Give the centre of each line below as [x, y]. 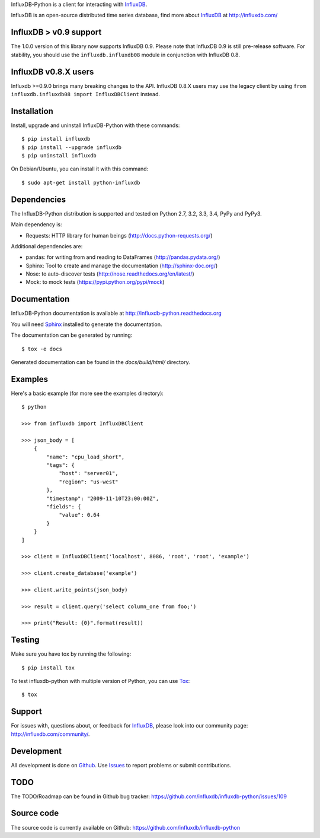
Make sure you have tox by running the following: [71, 654]
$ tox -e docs [42, 349]
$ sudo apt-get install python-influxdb [81, 182]
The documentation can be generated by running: [72, 335]
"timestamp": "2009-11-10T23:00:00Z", [103, 498]
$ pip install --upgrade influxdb [71, 147]
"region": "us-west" [89, 482]
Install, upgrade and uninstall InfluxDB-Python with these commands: [95, 125]
